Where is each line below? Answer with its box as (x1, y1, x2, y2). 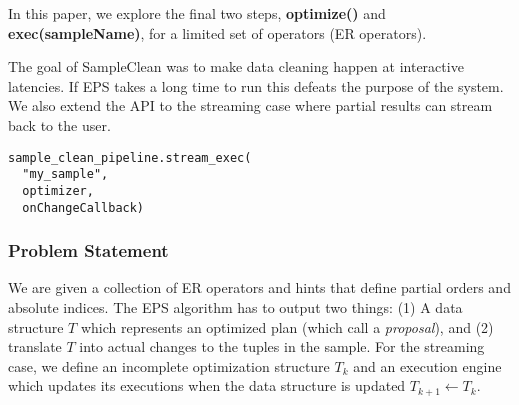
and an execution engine (353, 355, 502, 376)
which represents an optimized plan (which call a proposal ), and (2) (80, 316, 494, 337)
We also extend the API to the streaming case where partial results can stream (8, 95, 493, 116)
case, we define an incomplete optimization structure (8, 355, 330, 376)
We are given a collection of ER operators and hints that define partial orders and (8, 277, 511, 298)
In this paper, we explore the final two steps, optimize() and (8, 3, 386, 23)
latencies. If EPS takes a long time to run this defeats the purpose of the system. (8, 75, 504, 96)
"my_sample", (22, 167, 109, 182)
